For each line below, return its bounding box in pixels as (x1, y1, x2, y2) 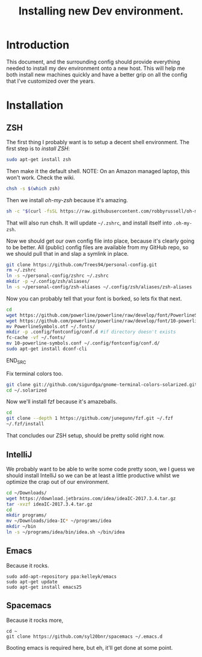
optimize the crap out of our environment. (6, 478, 109, 485)
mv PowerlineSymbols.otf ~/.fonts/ (6, 323, 96, 329)
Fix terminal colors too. (6, 370, 63, 377)
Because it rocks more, (6, 617, 64, 624)
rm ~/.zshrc (6, 267, 36, 273)
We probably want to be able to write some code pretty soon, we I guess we (6, 465, 195, 472)
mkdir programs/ (6, 512, 47, 518)
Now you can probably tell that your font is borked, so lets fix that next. (6, 294, 182, 302)
